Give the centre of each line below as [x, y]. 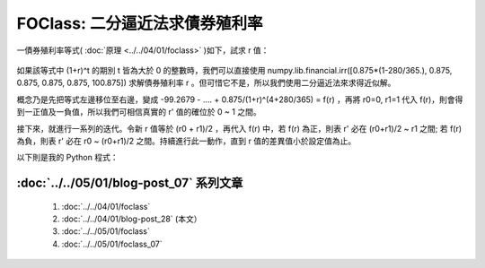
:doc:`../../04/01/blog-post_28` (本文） [132, 219]
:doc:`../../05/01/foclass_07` [112, 244]
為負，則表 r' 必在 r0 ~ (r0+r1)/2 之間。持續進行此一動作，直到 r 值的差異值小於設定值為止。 [186, 141]
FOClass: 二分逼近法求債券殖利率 [140, 23]
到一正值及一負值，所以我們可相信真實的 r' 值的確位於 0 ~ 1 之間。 [139, 112]
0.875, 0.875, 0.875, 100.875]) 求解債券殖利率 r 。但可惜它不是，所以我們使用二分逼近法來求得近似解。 [206, 83]
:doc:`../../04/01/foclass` [106, 206]
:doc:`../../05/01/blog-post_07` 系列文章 [130, 183]
